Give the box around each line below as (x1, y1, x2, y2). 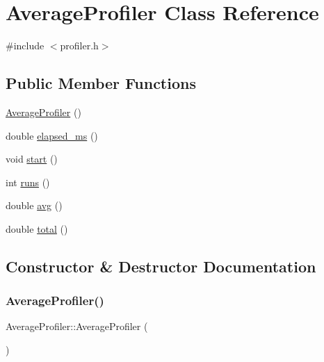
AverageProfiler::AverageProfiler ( (6, 319, 148, 334)
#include (6, 38, 44, 53)
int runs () (6, 174, 50, 189)
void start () (6, 151, 58, 166)
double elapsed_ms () (6, 128, 98, 142)
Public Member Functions (6, 72, 196, 94)
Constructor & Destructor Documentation (6, 255, 316, 277)
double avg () (6, 198, 63, 213)
